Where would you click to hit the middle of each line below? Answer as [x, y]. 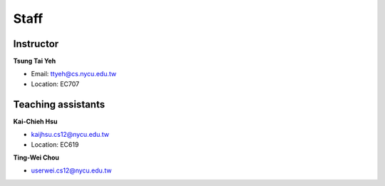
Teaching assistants [59, 104]
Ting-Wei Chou [36, 157]
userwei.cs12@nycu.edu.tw [71, 170]
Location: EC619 [55, 144]
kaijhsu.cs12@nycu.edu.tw [70, 135]
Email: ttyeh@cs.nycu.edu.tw [74, 74]
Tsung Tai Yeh [35, 61]
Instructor [36, 44]
